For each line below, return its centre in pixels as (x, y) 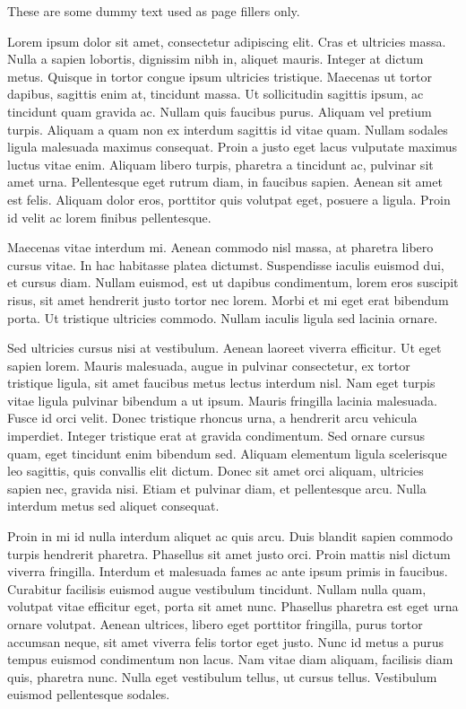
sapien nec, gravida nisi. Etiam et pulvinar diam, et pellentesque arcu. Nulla (217, 488)
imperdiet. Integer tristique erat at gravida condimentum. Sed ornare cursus (216, 436)
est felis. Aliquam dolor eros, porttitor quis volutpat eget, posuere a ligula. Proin (229, 199)
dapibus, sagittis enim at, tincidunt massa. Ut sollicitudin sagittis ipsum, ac (216, 94)
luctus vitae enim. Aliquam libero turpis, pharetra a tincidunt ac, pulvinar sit (220, 164)
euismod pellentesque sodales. (89, 694)
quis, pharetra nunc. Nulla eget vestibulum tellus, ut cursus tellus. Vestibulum (222, 676)
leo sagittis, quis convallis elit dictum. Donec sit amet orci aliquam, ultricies (216, 471)
